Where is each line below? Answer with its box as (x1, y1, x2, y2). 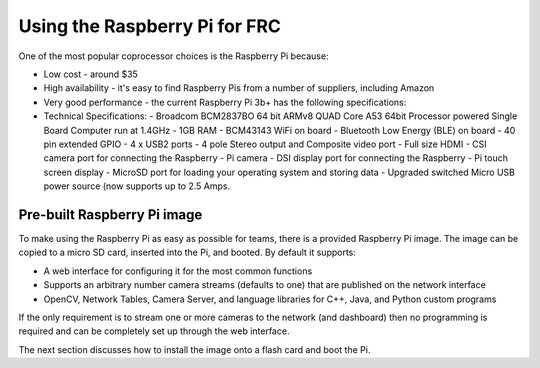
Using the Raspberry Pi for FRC (18, 15, 282, 37)
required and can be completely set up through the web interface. (18, 325, 290, 337)
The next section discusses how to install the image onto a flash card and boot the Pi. (18, 343, 371, 355)
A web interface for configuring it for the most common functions (43, 265, 313, 277)
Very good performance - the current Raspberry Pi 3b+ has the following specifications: (43, 96, 407, 108)
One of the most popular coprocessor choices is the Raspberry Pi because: (18, 50, 329, 62)
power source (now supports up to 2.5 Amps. (43, 180, 230, 192)
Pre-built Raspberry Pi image (18, 206, 203, 223)
